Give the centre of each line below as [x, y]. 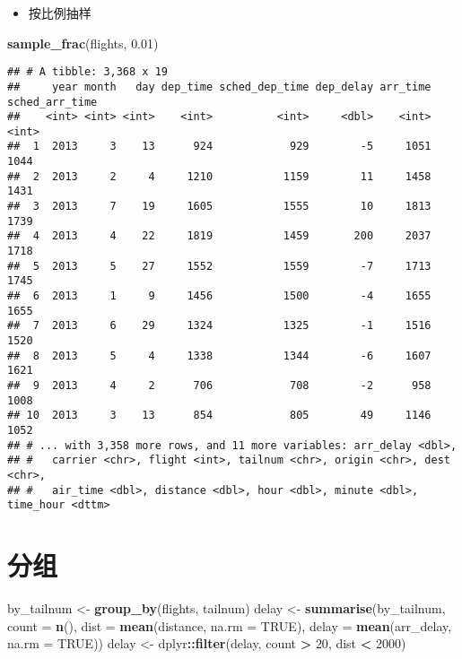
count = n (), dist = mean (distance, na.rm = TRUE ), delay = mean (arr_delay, [230, 625]
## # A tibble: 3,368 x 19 [87, 72]
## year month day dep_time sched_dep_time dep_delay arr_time [219, 87]
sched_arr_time [52, 102]
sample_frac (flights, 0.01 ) [83, 43]
